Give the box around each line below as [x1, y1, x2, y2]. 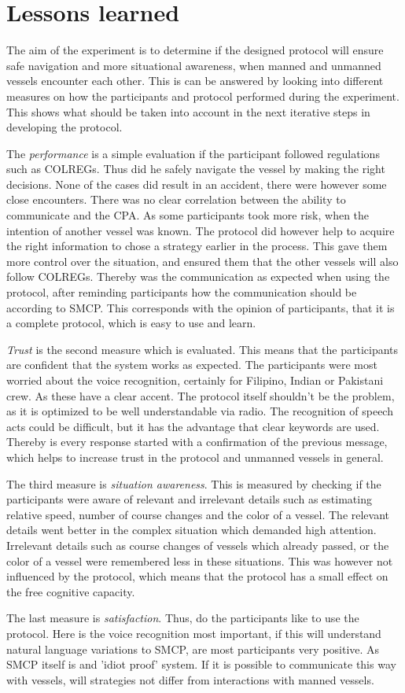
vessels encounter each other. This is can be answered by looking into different [6, 72, 384, 89]
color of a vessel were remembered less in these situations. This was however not [6, 552, 393, 569]
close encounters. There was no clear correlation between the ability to [6, 191, 346, 208]
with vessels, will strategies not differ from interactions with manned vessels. [6, 671, 374, 687]
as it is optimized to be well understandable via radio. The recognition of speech [6, 403, 393, 419]
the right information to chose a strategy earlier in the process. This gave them [6, 238, 388, 254]
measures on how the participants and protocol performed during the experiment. [6, 87, 399, 104]
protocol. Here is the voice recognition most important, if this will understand [6, 625, 381, 641]
